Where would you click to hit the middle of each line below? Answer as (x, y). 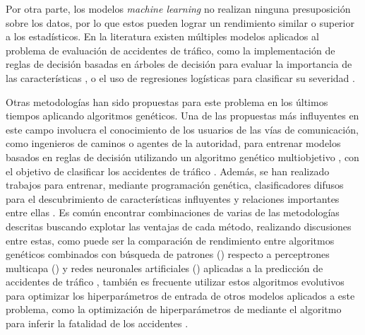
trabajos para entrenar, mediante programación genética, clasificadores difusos (175, 185)
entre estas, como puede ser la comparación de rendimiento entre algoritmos (170, 240)
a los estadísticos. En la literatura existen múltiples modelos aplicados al (162, 36)
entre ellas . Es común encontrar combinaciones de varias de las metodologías (173, 212)
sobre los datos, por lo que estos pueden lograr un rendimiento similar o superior (180, 22)
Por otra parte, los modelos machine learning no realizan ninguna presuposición (178, 8)
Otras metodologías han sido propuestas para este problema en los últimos (167, 101)
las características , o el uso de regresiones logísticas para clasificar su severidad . (180, 77)
